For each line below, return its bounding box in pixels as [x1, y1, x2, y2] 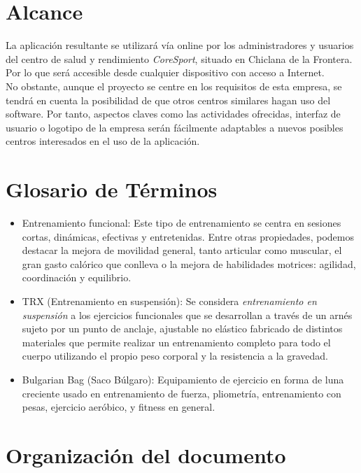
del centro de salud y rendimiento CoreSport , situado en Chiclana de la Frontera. [6, 51, 353, 66]
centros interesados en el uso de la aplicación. [6, 134, 200, 148]
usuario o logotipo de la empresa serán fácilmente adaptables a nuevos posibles [6, 120, 344, 134]
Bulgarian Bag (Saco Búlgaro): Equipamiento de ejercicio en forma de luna [22, 372, 344, 386]
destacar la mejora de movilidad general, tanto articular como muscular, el [22, 243, 342, 257]
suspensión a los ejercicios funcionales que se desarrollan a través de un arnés [22, 307, 353, 322]
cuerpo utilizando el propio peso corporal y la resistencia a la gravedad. [22, 348, 329, 363]
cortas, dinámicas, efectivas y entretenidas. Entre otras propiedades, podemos [22, 229, 354, 243]
